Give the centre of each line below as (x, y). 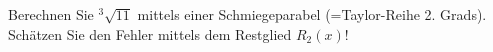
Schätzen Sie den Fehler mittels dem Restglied (150, 33)
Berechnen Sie (51, 14)
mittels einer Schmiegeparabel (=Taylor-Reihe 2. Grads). (312, 14)
